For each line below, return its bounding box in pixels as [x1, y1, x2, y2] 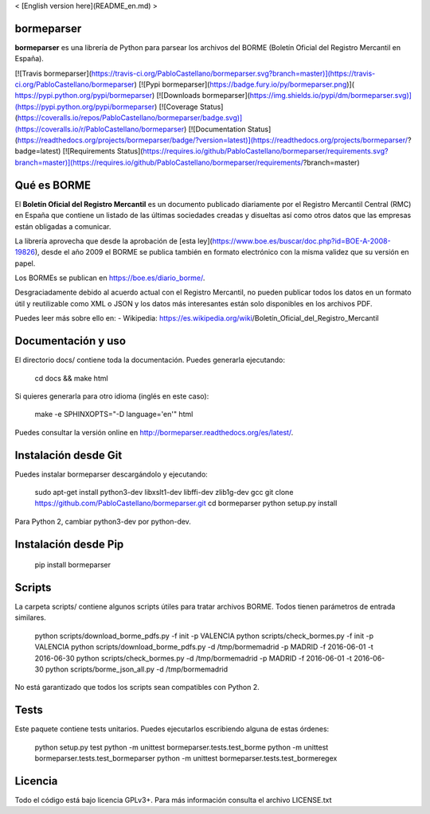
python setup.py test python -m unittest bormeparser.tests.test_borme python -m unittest [34, 742, 329, 752]
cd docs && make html [34, 373, 108, 383]
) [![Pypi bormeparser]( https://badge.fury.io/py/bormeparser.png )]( [134, 80, 354, 89]
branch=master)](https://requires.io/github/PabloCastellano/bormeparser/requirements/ [14, 158, 304, 167]
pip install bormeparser [34, 560, 111, 570]
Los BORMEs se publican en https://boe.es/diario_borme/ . [14, 273, 205, 282]
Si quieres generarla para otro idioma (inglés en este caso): [14, 391, 209, 401]
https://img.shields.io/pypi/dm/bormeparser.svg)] [249, 91, 412, 100]
